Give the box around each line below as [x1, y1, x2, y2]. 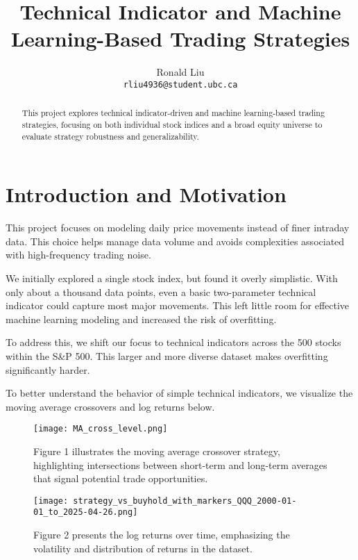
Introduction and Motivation [6, 180, 287, 208]
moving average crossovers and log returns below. [6, 399, 215, 413]
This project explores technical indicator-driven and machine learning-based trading [22, 107, 325, 119]
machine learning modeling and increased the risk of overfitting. [6, 311, 277, 326]
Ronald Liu [156, 65, 205, 79]
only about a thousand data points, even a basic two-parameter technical [6, 284, 316, 299]
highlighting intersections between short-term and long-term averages [33, 457, 327, 472]
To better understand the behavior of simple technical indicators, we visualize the [6, 386, 353, 400]
